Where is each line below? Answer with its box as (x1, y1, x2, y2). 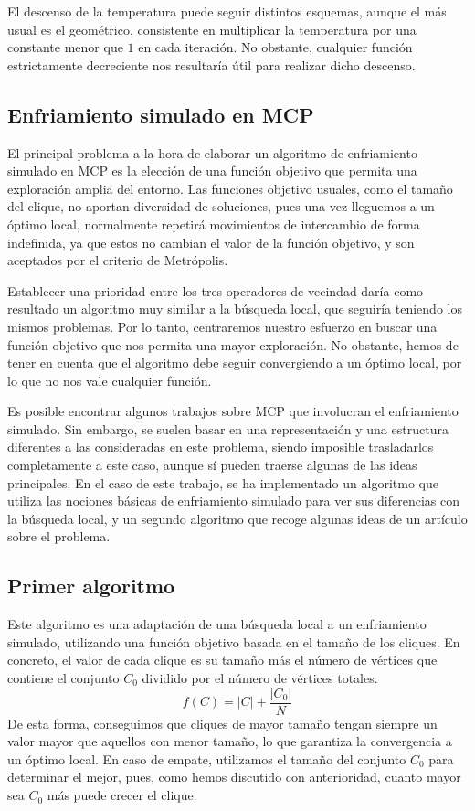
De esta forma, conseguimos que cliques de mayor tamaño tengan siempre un (7, 713, 438, 732)
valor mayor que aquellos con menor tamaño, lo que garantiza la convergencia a (7, 731, 452, 751)
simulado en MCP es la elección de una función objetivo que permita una (7, 161, 417, 180)
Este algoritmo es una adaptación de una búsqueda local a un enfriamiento (7, 614, 427, 634)
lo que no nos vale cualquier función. (7, 370, 212, 389)
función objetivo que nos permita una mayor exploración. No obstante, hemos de (7, 335, 459, 354)
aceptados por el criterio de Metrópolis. (7, 251, 228, 270)
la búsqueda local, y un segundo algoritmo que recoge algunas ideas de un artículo (7, 508, 468, 528)
